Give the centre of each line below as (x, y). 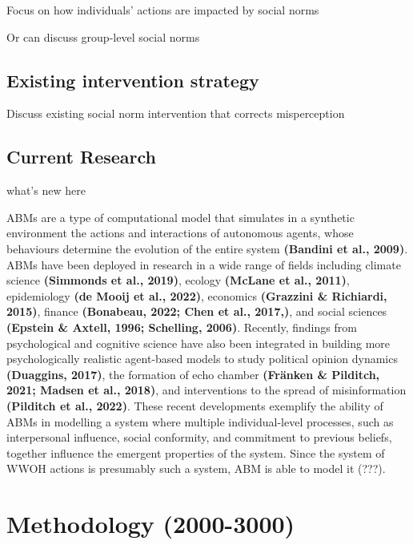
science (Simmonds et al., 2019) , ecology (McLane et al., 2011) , (178, 280)
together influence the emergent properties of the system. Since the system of (196, 452)
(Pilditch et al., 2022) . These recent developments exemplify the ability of (195, 405)
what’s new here (46, 190)
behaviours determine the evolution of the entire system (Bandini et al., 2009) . (207, 248)
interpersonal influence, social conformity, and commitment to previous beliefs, (199, 437)
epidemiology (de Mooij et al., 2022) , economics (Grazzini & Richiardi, (197, 295)
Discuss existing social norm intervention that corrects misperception (176, 113)
